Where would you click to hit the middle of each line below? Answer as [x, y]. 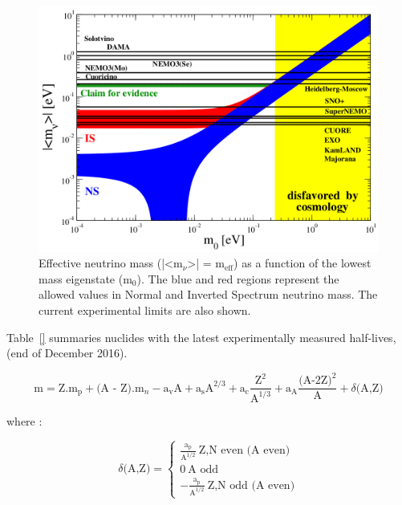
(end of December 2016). [67, 353]
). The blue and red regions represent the [238, 278]
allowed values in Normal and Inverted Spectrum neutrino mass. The [208, 294]
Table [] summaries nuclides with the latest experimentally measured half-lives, [201, 337]
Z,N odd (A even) [251, 485]
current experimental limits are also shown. [145, 310]
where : [24, 420]
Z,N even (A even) [244, 451]
